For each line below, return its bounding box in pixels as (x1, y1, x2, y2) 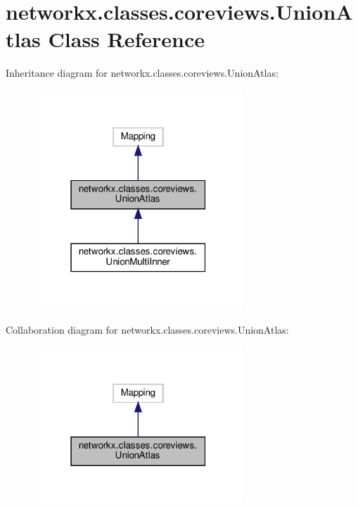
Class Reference (48, 25, 205, 54)
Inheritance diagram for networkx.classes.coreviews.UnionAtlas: (6, 65, 279, 80)
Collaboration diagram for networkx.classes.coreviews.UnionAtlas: (6, 322, 289, 337)
